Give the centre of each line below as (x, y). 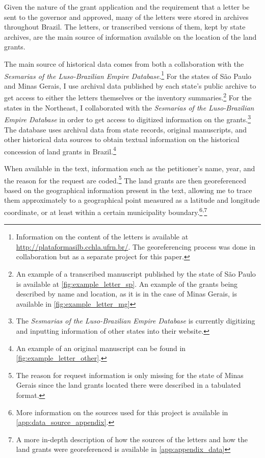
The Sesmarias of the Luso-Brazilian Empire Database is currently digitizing (136, 321)
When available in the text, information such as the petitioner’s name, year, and (130, 168)
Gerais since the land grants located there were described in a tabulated (128, 385)
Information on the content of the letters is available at (102, 237)
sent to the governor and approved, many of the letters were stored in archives (126, 17)
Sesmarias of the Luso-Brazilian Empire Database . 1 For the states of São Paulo (128, 75)
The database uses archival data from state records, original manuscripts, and (125, 129)
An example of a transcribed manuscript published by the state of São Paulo (136, 274)
